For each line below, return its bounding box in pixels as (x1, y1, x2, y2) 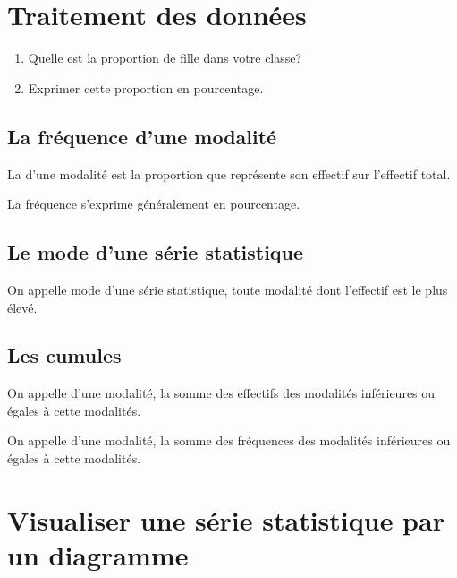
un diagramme (7, 537, 189, 574)
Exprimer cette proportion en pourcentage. (28, 78, 264, 97)
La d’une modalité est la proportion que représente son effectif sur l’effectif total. (7, 164, 451, 183)
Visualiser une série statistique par (7, 501, 444, 538)
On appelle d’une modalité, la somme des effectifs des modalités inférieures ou (7, 384, 436, 402)
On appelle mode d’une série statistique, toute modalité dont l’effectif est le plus (7, 280, 448, 298)
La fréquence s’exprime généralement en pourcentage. (7, 194, 300, 213)
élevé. (7, 298, 38, 316)
